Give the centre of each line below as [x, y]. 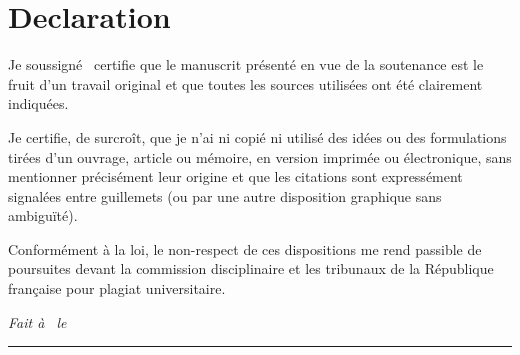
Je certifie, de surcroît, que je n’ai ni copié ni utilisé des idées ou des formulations [257, 136]
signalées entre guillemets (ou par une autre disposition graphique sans [225, 195]
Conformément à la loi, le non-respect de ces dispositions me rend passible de [245, 248]
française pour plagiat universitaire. [117, 288]
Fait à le [37, 321]
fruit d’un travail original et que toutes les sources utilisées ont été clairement [245, 83]
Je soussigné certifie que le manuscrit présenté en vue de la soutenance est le [246, 64]
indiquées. [38, 103]
